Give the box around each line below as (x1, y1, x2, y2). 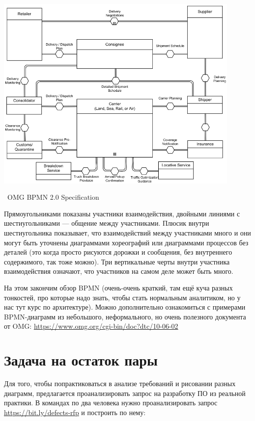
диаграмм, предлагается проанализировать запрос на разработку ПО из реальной (4, 388, 246, 398)
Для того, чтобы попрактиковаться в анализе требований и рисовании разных (4, 378, 236, 389)
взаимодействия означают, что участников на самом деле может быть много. (4, 266, 233, 276)
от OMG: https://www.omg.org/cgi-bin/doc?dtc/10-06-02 (4, 321, 178, 331)
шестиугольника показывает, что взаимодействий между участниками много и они (4, 227, 251, 237)
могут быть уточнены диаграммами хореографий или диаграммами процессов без (4, 237, 249, 247)
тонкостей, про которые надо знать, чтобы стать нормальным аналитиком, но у (4, 292, 241, 302)
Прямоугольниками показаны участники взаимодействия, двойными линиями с (4, 208, 240, 218)
